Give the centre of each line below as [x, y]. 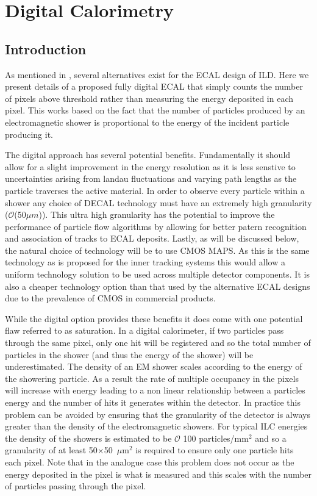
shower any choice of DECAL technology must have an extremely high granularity [158, 202]
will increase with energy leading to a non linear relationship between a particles [155, 390]
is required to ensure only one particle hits [215, 450]
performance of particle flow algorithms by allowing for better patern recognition [156, 226]
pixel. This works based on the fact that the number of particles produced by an [155, 110]
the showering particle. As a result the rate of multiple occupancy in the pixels [152, 378]
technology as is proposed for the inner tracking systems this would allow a [145, 262]
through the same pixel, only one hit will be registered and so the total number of [158, 343]
